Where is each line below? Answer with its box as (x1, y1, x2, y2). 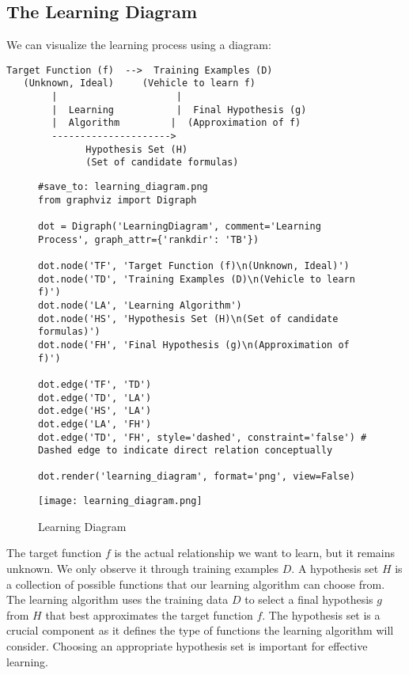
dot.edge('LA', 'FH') (38, 418, 152, 430)
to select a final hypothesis (244, 591, 373, 608)
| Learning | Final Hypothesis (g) (51, 104, 307, 116)
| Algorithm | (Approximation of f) (51, 117, 301, 129)
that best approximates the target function (45, 606, 253, 623)
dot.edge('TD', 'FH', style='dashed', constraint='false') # (38, 431, 367, 443)
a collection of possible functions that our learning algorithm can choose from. (6, 575, 385, 592)
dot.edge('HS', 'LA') (38, 405, 152, 417)
